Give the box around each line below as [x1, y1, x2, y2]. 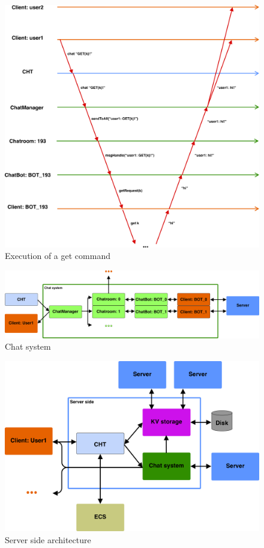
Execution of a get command [5, 249, 110, 262]
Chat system [5, 340, 51, 353]
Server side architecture [5, 533, 91, 546]
